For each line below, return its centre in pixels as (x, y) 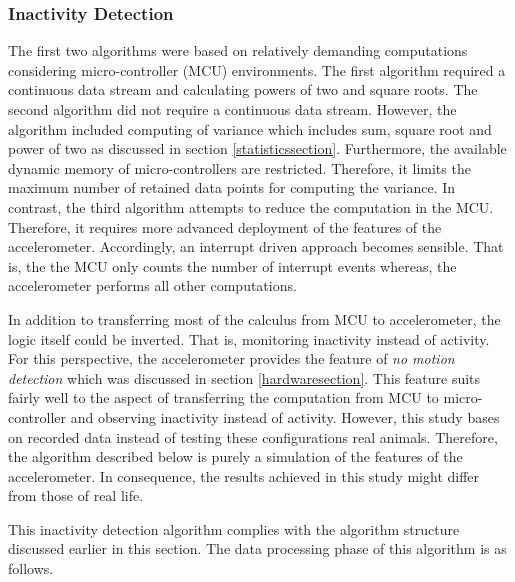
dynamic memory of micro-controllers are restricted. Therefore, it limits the (239, 167)
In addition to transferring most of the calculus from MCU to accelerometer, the (254, 318)
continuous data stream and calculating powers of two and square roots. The (243, 89)
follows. (31, 568)
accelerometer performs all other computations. (152, 285)
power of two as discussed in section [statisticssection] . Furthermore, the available (257, 148)
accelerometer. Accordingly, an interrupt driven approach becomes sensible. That (256, 246)
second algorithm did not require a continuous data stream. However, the (232, 109)
